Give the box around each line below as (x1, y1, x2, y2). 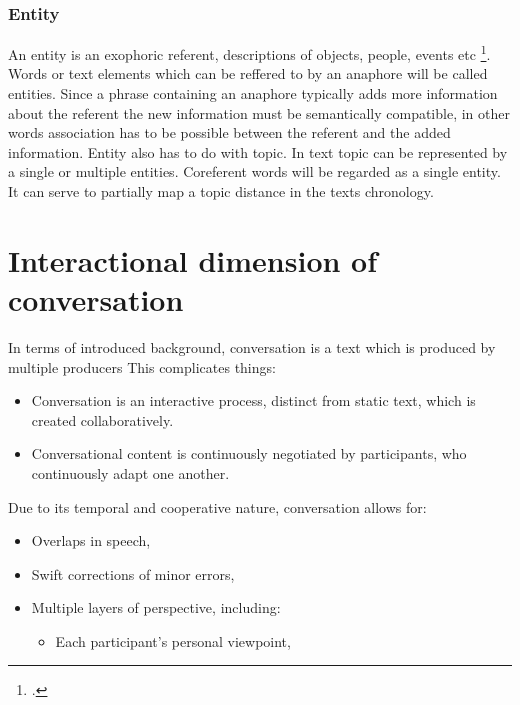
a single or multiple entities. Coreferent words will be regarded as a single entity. (8, 161, 501, 182)
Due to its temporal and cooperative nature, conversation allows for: (8, 496, 427, 517)
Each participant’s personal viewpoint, (55, 630, 291, 651)
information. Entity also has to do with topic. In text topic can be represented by (8, 141, 508, 162)
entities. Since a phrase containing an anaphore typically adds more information (8, 83, 498, 104)
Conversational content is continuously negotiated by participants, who (31, 443, 467, 464)
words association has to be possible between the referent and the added (8, 122, 451, 143)
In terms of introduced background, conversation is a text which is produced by (8, 336, 496, 357)
